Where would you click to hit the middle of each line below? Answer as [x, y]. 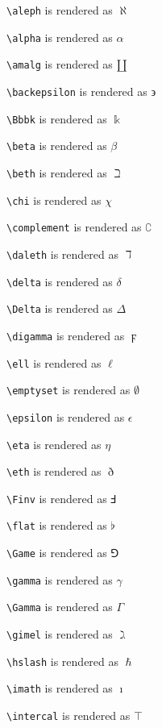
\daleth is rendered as [63, 254]
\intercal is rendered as [69, 716]
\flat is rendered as [57, 525]
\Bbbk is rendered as [57, 118]
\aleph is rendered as [60, 10]
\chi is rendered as [54, 200]
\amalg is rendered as [60, 64]
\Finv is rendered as [57, 498]
